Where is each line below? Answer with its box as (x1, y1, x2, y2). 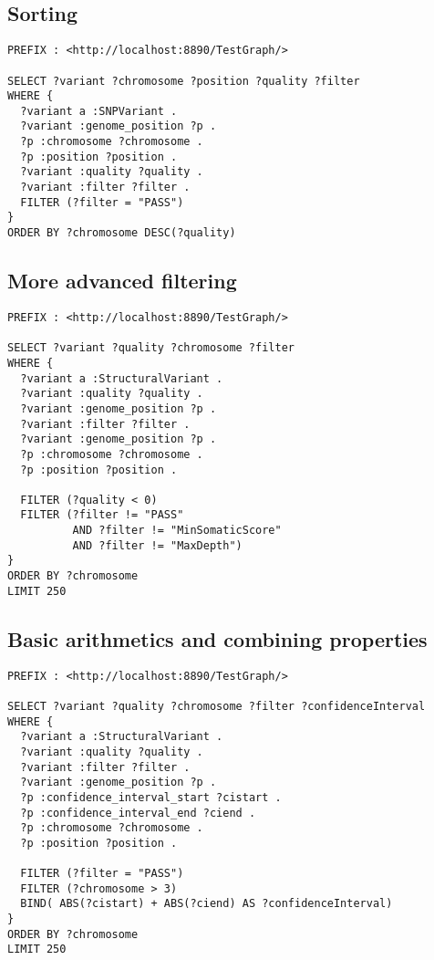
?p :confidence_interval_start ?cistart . (20, 790, 282, 804)
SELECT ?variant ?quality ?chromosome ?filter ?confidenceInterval (7, 699, 426, 713)
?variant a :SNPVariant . (20, 104, 178, 118)
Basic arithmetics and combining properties (7, 624, 428, 652)
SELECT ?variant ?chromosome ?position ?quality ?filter (7, 74, 360, 88)
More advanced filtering (7, 266, 237, 295)
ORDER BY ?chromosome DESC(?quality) (7, 226, 236, 240)
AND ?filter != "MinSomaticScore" (72, 524, 282, 537)
